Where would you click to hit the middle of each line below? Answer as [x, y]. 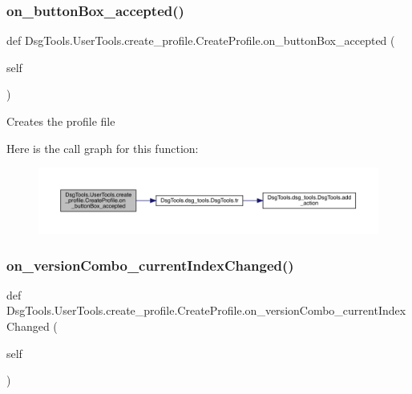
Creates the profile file [61, 121]
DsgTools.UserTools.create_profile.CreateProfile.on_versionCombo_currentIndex [206, 310]
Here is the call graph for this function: [103, 148]
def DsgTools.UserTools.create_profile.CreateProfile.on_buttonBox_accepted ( [201, 40]
